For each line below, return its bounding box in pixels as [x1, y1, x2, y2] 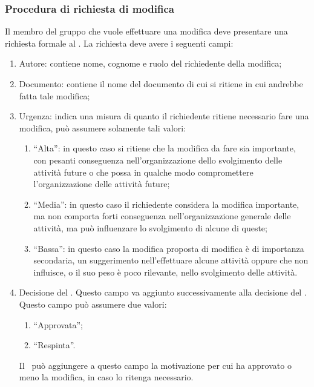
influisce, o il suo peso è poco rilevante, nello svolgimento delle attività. [33, 265, 298, 278]
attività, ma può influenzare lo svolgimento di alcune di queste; [33, 221, 267, 234]
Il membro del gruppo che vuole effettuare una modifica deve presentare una [5, 25, 288, 38]
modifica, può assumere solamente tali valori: [19, 121, 186, 134]
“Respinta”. [33, 339, 76, 351]
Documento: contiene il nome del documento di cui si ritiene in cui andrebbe [19, 78, 303, 90]
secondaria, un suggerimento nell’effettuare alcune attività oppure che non [33, 254, 309, 266]
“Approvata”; [33, 318, 83, 331]
